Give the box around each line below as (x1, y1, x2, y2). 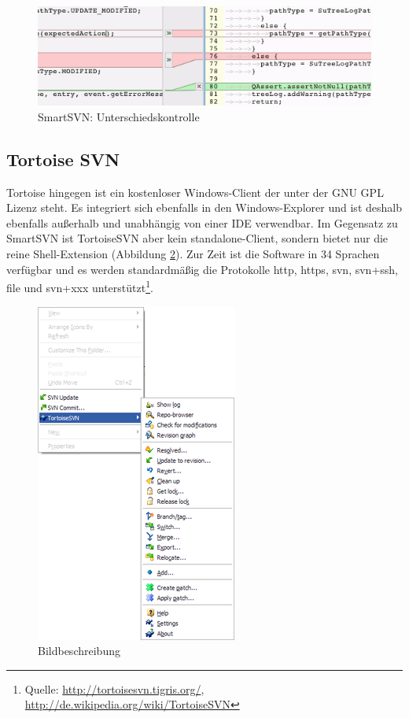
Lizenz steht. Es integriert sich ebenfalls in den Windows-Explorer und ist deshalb (6, 199, 402, 216)
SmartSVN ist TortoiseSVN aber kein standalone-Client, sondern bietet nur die (6, 230, 389, 246)
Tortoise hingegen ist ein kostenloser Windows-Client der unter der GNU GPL (6, 183, 384, 200)
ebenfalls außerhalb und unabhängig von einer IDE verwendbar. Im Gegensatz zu (6, 214, 398, 231)
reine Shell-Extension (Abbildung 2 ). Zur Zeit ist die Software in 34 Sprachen (6, 246, 380, 262)
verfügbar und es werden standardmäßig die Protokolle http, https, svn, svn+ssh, (6, 261, 398, 277)
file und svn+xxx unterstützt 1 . (6, 277, 153, 295)
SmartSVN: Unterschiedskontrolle (38, 108, 200, 124)
